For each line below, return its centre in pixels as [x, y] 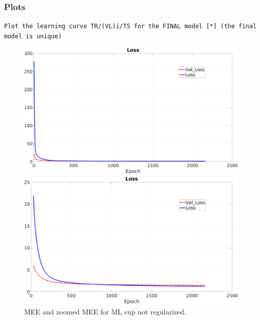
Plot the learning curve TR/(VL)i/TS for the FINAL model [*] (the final [131, 26]
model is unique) [33, 36]
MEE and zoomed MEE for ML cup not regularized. [105, 312]
